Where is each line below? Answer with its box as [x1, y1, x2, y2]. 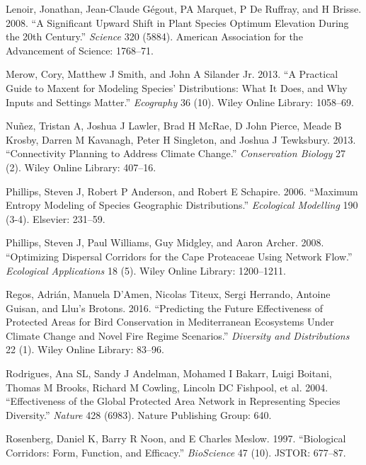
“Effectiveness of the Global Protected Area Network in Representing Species [6, 394, 341, 408]
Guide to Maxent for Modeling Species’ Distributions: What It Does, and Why [6, 80, 348, 95]
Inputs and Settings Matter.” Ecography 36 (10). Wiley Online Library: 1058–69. [6, 94, 354, 109]
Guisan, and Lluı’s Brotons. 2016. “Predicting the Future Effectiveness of [6, 300, 324, 315]
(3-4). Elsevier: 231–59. [6, 211, 105, 226]
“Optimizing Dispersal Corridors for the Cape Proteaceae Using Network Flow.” [6, 248, 353, 263]
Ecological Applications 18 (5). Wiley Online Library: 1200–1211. [6, 263, 286, 277]
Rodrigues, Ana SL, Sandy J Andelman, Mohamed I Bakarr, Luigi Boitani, [6, 366, 332, 381]
